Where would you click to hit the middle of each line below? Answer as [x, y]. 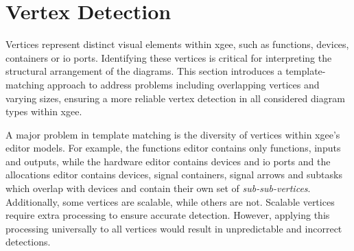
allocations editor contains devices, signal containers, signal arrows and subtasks [174, 175]
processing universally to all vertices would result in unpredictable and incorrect [174, 228]
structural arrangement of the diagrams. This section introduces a [144, 71]
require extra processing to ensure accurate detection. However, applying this [168, 215]
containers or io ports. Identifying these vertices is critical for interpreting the [169, 57]
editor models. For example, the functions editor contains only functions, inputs [173, 148]
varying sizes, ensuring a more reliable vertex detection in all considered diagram [175, 98]
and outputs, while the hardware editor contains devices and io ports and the [168, 161]
